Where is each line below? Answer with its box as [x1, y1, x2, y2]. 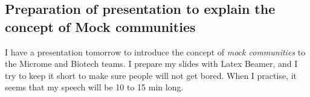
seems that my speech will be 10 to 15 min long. [5, 81, 184, 93]
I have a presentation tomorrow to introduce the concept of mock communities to [5, 45, 306, 58]
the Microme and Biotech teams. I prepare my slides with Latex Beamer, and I [5, 57, 298, 70]
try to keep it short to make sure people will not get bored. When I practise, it [5, 69, 297, 81]
